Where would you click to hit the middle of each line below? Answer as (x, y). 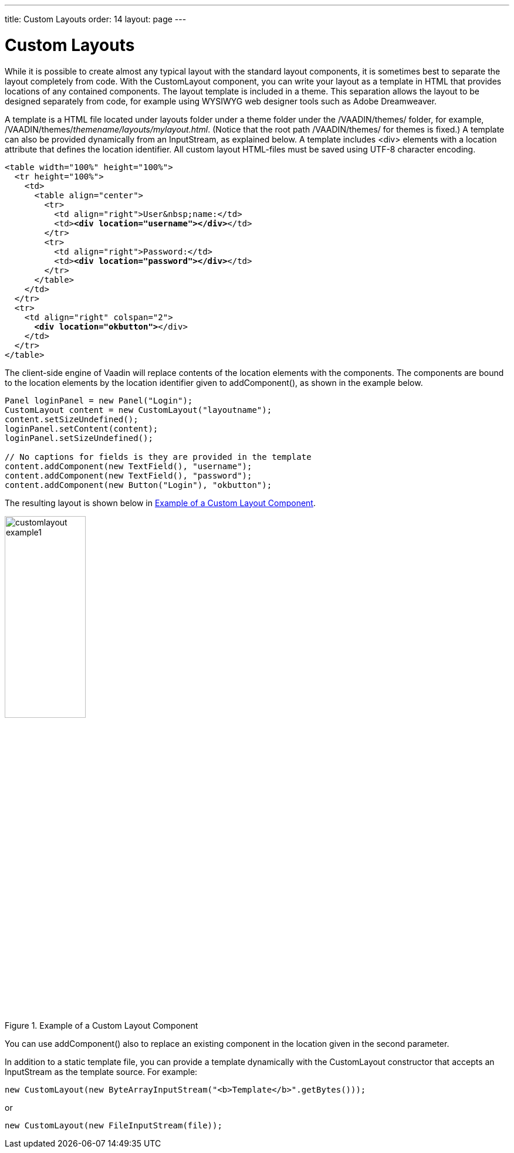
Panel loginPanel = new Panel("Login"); (99, 400)
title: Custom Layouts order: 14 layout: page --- (96, 19)
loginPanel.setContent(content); (82, 428)
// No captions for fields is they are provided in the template (158, 457)
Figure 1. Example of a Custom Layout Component (102, 1026)
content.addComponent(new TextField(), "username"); (128, 466)
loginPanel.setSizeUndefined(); (79, 438)
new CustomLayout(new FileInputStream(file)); (114, 1126)
